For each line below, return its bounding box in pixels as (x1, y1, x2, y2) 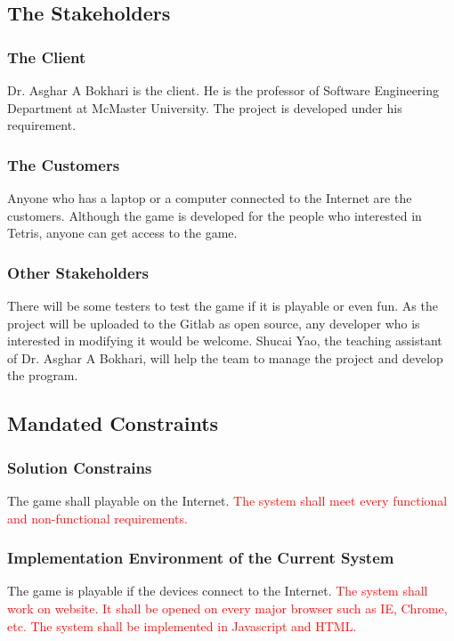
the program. (7, 366, 78, 385)
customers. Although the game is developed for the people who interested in (7, 206, 422, 224)
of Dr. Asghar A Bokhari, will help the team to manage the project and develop (7, 348, 443, 367)
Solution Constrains (7, 456, 152, 478)
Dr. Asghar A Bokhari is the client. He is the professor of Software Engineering (7, 81, 440, 99)
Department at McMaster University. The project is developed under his (7, 98, 402, 117)
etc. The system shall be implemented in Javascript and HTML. (7, 616, 357, 635)
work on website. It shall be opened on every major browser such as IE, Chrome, (7, 598, 448, 617)
